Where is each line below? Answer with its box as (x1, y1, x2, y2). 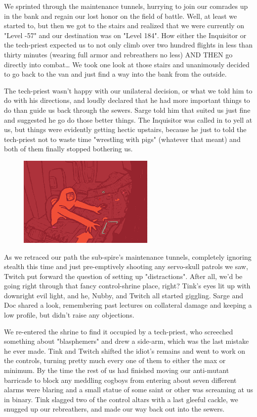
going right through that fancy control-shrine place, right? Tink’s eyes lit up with (4, 280, 251, 291)
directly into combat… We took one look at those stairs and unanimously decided (4, 59, 250, 69)
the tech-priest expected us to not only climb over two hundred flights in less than (4, 40, 253, 50)
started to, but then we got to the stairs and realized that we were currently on (4, 20, 245, 31)
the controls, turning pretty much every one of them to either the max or (4, 355, 226, 366)
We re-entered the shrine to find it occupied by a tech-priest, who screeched (4, 326, 233, 336)
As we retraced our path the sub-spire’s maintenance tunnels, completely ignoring (4, 251, 252, 262)
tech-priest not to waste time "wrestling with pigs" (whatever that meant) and (4, 134, 241, 144)
